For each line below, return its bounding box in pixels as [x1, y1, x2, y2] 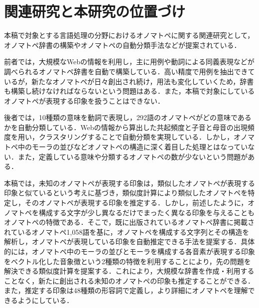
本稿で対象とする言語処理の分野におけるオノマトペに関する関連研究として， [4, 30, 255, 40]
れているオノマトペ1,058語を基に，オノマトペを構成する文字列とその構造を [4, 226, 250, 237]
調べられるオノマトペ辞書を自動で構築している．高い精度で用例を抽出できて [4, 66, 255, 76]
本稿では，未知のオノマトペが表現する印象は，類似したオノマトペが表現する [4, 177, 255, 188]
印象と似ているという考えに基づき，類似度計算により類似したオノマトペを [4, 187, 248, 198]
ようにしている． [17, 295, 74, 305]
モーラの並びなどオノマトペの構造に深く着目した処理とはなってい [31, 142, 248, 152]
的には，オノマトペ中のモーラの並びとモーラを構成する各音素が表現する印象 [4, 246, 255, 256]
